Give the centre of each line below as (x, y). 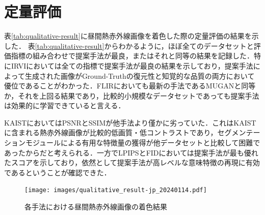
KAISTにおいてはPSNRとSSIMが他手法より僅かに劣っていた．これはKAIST (130, 122)
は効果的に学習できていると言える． (65, 105)
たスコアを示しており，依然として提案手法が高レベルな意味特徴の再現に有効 (132, 162)
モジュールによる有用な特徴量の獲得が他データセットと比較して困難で (143, 143)
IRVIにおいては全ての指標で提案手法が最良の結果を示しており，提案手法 (132, 65)
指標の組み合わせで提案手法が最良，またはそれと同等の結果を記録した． (132, 56)
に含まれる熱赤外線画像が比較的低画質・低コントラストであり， (111, 132)
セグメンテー (239, 132)
